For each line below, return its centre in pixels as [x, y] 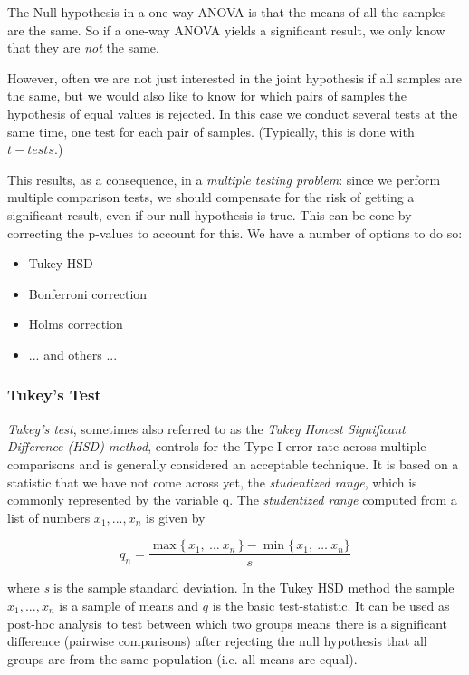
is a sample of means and [129, 605]
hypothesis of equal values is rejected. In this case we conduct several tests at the [233, 113]
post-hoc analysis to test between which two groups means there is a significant [227, 623]
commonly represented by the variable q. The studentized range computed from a [232, 500]
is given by [176, 517]
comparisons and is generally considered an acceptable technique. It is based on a [233, 463]
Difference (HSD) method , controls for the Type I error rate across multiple [217, 446]
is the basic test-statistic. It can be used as [331, 605]
